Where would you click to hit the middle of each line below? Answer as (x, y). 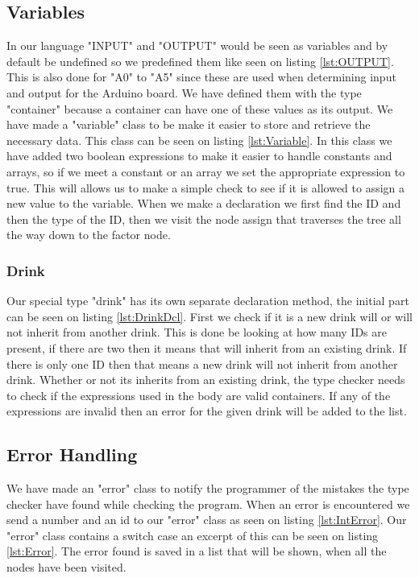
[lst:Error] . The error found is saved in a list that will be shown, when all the (197, 551)
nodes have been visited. (66, 567)
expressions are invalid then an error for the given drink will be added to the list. (207, 411)
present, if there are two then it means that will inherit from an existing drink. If (207, 347)
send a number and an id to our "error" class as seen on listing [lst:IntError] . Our (207, 520)
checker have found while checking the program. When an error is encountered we (208, 504)
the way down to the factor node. (89, 235)
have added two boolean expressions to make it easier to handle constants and (199, 156)
